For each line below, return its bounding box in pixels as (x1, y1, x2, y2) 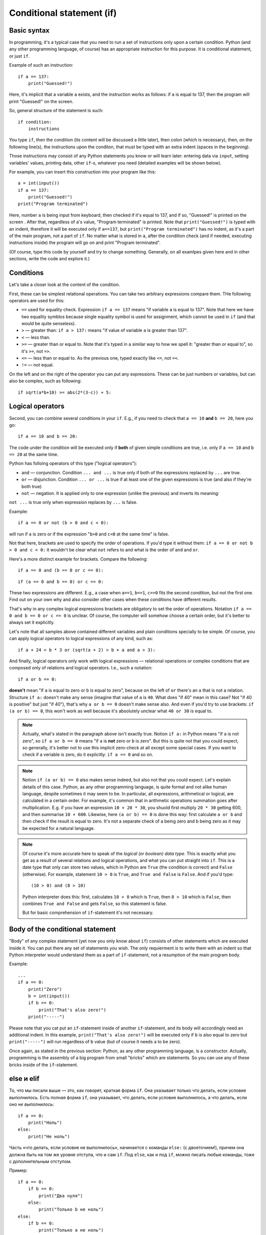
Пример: (9, 1167, 28, 1173)
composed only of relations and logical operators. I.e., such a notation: (9, 665, 153, 671)
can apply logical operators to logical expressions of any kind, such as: (9, 635, 153, 642)
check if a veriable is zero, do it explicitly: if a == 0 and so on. (22, 751, 154, 758)
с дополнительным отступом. (9, 1158, 72, 1164)
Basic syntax (9, 26, 50, 35)
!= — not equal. (21, 362, 54, 368)
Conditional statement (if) (9, 7, 117, 18)
